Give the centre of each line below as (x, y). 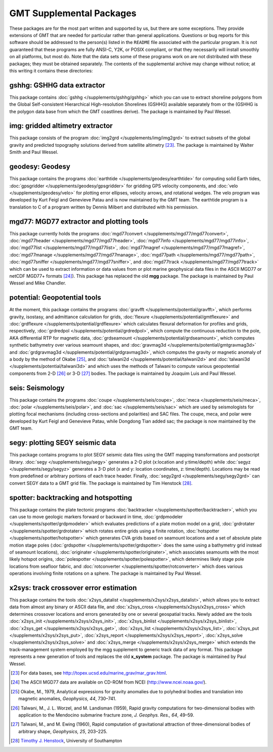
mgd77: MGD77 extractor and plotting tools (79, 221)
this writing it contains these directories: (51, 70)
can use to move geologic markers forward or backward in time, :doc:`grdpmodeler (96, 517)
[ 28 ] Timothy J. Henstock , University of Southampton (66, 741)
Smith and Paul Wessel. (34, 152)
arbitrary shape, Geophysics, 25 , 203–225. (63, 731)
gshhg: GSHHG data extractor (57, 85)
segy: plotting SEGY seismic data (63, 443)
